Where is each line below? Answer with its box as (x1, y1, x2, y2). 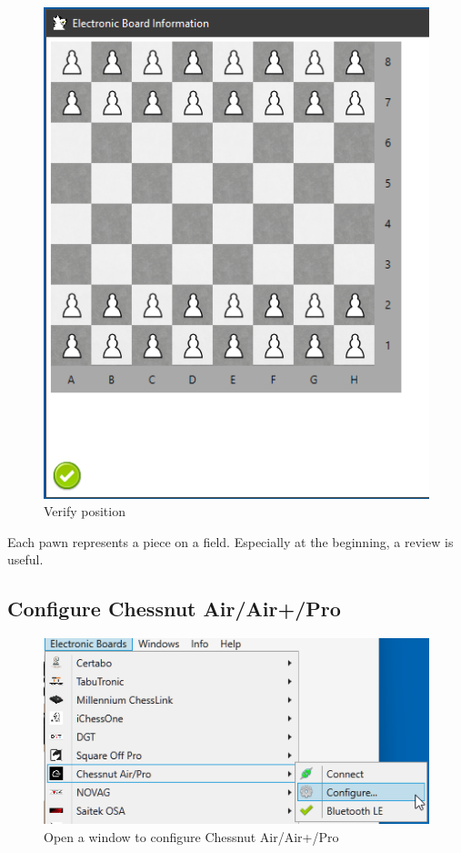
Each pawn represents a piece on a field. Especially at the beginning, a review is (7, 532, 454, 551)
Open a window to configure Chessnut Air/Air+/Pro (44, 827, 339, 846)
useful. (7, 550, 44, 569)
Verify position (44, 502, 125, 521)
